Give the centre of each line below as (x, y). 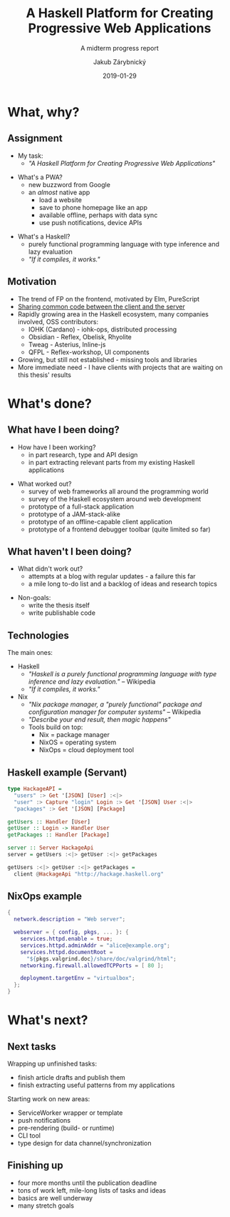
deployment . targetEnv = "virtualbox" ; (78, 978)
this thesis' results (44, 375)
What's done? (50, 403)
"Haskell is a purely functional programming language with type (122, 674)
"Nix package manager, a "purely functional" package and (115, 704)
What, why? (43, 112)
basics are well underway (55, 1198)
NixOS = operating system (78, 742)
